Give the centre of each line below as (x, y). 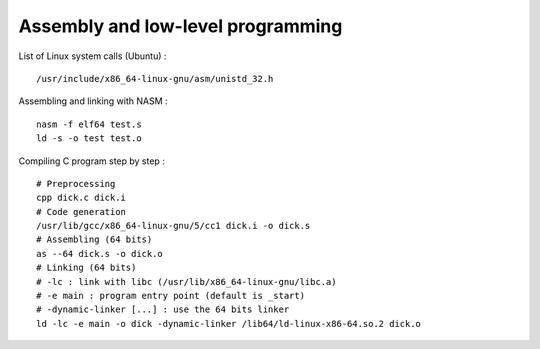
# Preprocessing (76, 183)
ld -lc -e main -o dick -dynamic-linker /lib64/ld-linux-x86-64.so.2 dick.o (229, 323)
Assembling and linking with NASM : (93, 101)
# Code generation (81, 211)
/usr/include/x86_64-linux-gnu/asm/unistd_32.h (155, 78)
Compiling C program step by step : (91, 161)
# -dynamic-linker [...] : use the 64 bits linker (163, 309)
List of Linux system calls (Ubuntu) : (92, 56)
